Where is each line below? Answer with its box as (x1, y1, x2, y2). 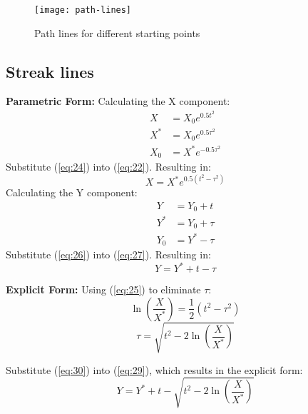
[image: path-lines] (34, 5, 132, 15)
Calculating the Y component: (6, 185, 138, 200)
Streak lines (6, 60, 94, 82)
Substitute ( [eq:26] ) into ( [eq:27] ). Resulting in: (6, 247, 211, 262)
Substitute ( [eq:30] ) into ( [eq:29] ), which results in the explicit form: (6, 362, 303, 377)
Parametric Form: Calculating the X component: (6, 94, 230, 108)
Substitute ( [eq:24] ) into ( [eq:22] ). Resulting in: (6, 159, 211, 174)
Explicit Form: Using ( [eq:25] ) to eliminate (6, 282, 201, 297)
